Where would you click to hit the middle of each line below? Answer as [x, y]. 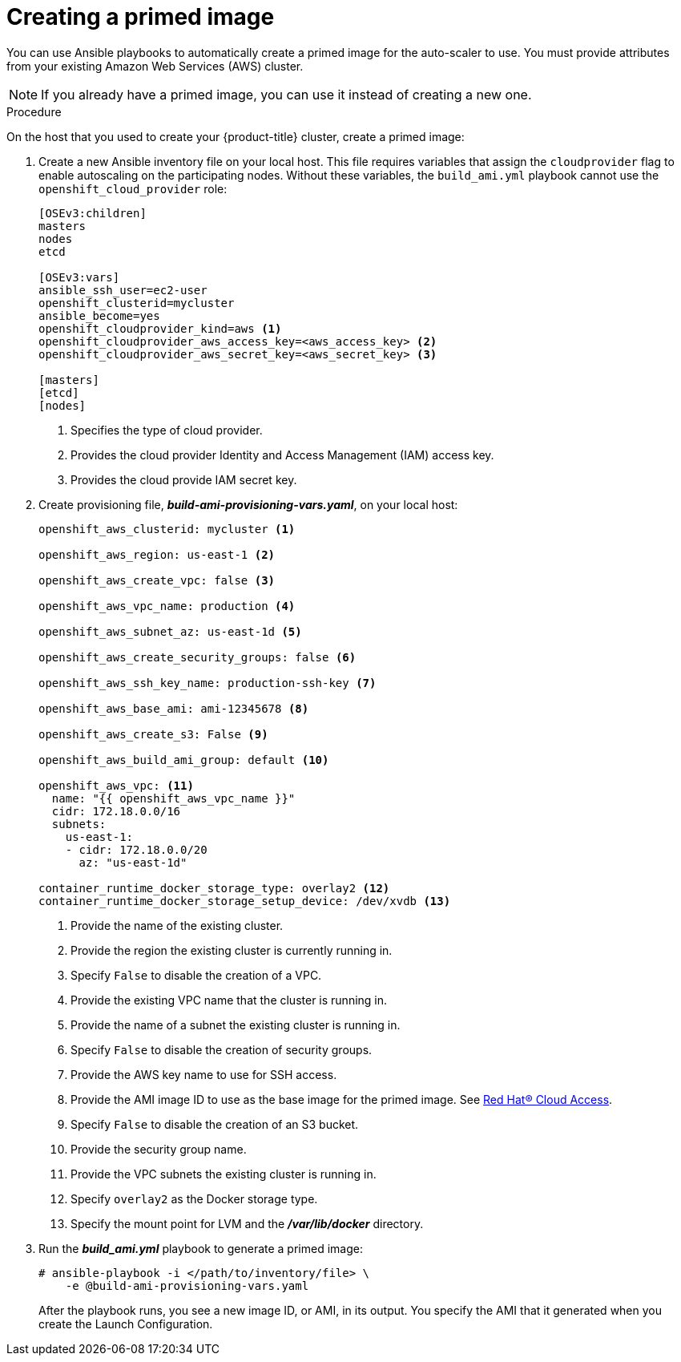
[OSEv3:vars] [79, 277]
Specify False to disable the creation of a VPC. [196, 975]
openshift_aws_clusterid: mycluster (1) [167, 529]
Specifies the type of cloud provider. [167, 430]
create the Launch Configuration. [126, 1324]
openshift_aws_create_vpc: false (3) [157, 580]
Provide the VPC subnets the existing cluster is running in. [224, 1174]
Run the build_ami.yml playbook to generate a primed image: [201, 1248]
